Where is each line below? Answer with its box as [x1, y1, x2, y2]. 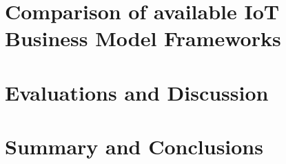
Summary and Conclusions [5, 132, 263, 161]
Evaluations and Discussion [5, 78, 269, 106]
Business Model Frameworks [5, 24, 281, 52]
